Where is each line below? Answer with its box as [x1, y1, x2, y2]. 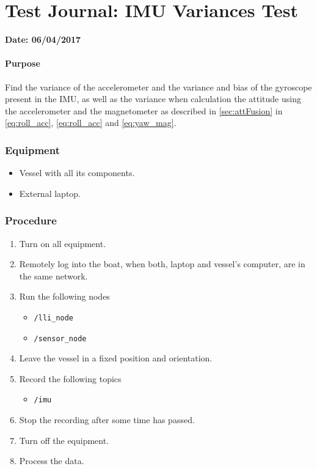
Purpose [5, 57, 40, 70]
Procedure [5, 213, 57, 228]
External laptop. [19, 186, 81, 199]
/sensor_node [34, 334, 87, 343]
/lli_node [34, 313, 74, 322]
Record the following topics [19, 372, 122, 385]
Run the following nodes [19, 290, 110, 303]
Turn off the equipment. [19, 434, 109, 446]
